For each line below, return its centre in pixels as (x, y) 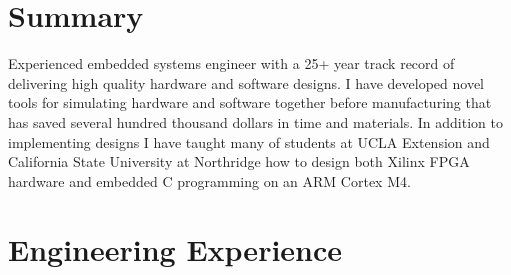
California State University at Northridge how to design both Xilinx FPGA (239, 161)
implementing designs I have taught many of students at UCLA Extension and (249, 141)
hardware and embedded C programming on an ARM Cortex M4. (209, 180)
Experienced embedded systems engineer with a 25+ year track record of (231, 63)
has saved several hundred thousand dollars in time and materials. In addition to (255, 121)
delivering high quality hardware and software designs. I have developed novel (246, 82)
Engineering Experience (175, 249)
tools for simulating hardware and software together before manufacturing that (250, 102)
